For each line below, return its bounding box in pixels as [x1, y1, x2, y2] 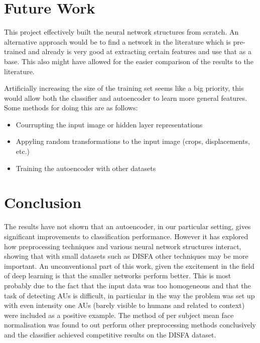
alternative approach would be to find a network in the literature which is [4, 36, 231, 47]
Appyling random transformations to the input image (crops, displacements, [16, 136, 250, 146]
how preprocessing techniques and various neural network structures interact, [4, 241, 241, 251]
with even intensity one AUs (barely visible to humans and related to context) [4, 300, 245, 310]
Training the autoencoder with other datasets [16, 162, 156, 173]
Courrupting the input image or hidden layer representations [16, 119, 203, 129]
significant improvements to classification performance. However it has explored [4, 231, 248, 241]
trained [4, 46, 26, 57]
